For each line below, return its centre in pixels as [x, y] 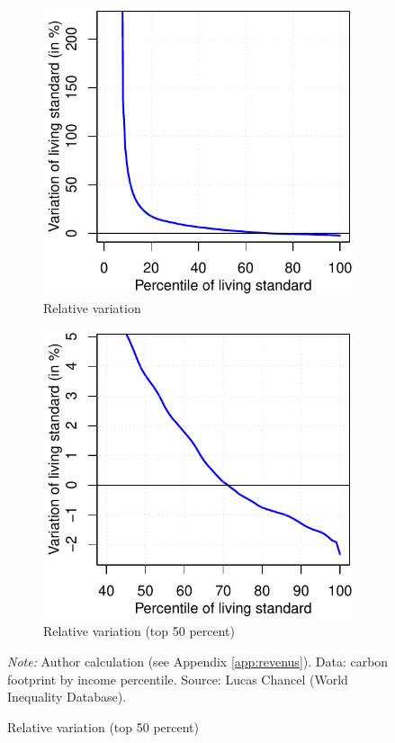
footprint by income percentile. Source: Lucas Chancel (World [178, 679]
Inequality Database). [67, 697]
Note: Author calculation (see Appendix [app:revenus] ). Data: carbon [198, 661]
